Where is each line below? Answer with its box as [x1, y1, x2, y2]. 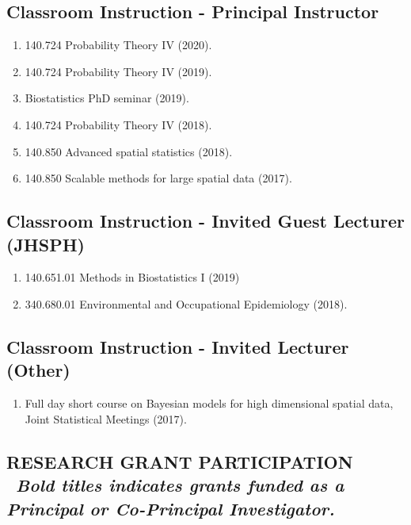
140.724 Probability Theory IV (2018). [25, 116, 212, 132]
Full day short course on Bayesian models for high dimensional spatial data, [25, 395, 394, 412]
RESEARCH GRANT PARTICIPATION [6, 449, 353, 473]
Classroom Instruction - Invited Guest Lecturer [6, 209, 405, 233]
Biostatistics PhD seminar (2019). [25, 90, 189, 106]
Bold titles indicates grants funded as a [16, 473, 344, 497]
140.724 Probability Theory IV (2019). [25, 63, 212, 79]
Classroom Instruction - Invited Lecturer [6, 334, 349, 358]
